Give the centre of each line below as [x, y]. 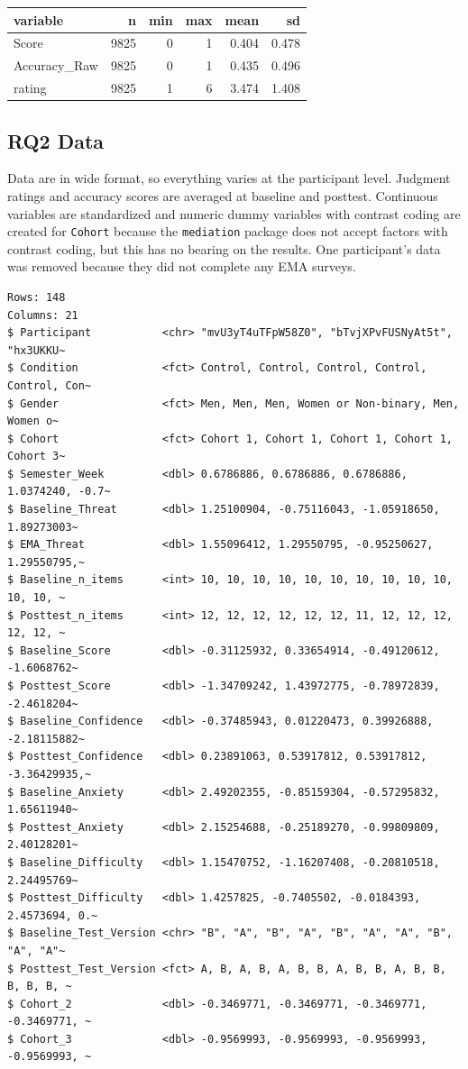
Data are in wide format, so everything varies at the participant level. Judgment [229, 178]
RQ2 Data [56, 140]
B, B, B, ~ [40, 987]
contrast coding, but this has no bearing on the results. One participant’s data [224, 248]
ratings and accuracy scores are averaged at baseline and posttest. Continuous [223, 195]
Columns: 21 [43, 315]
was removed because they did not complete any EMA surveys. [182, 266]
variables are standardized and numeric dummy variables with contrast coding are [234, 213]
